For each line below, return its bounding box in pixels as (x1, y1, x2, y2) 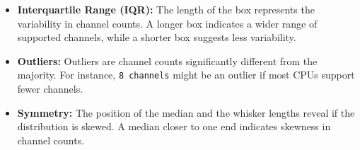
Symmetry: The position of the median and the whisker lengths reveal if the (17, 105, 355, 120)
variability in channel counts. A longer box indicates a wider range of (17, 16, 318, 30)
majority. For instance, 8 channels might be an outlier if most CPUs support (17, 67, 355, 82)
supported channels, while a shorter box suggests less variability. (17, 30, 296, 45)
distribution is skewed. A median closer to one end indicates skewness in (17, 119, 331, 134)
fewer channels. (17, 81, 83, 96)
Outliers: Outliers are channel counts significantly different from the (17, 53, 318, 68)
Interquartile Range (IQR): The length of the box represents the (17, 2, 315, 16)
